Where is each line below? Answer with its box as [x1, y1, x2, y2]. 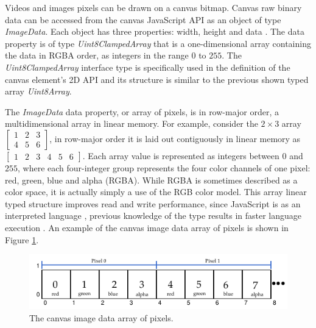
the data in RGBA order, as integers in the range [5, 49, 189, 62]
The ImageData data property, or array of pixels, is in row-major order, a [5, 105, 279, 118]
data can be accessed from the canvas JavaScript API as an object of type [5, 13, 281, 26]
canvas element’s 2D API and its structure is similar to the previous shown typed [5, 73, 309, 85]
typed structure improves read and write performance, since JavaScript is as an [5, 197, 301, 210]
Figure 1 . [5, 233, 39, 246]
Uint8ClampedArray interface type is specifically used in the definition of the [5, 60, 290, 73]
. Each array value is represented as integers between [82, 149, 279, 162]
